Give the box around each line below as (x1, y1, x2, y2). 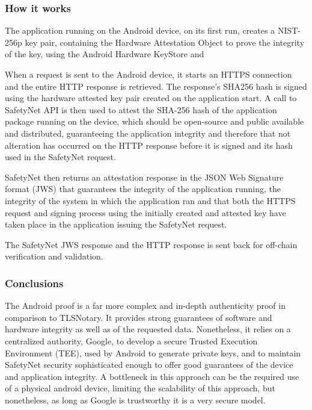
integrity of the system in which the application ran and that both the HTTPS (5, 194, 296, 207)
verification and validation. (5, 250, 103, 262)
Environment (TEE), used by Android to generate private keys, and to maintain (5, 346, 301, 359)
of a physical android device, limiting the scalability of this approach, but (5, 382, 275, 394)
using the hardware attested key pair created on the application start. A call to (5, 92, 297, 104)
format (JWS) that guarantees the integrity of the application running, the (5, 182, 281, 195)
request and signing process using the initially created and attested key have (5, 206, 286, 219)
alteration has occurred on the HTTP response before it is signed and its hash (5, 138, 293, 151)
